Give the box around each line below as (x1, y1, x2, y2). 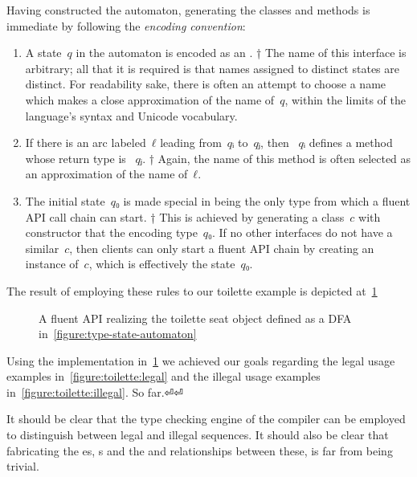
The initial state (25, 192, 105, 209)
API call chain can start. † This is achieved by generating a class (25, 208, 345, 225)
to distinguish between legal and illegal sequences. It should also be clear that (6, 426, 389, 443)
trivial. (6, 458, 39, 475)
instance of (25, 255, 79, 272)
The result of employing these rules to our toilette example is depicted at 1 (6, 282, 378, 299)
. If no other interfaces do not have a (212, 224, 393, 241)
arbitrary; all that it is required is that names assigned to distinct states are (25, 59, 399, 76)
